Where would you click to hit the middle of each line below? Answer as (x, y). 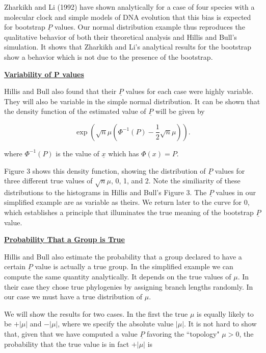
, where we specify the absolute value (116, 324)
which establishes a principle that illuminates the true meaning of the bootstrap (129, 212)
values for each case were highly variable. (190, 91)
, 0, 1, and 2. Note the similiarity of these (176, 181)
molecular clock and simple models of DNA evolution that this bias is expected (128, 17)
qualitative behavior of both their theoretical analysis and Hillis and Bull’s (121, 37)
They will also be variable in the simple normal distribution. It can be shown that (132, 101)
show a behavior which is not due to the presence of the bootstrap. (109, 56)
